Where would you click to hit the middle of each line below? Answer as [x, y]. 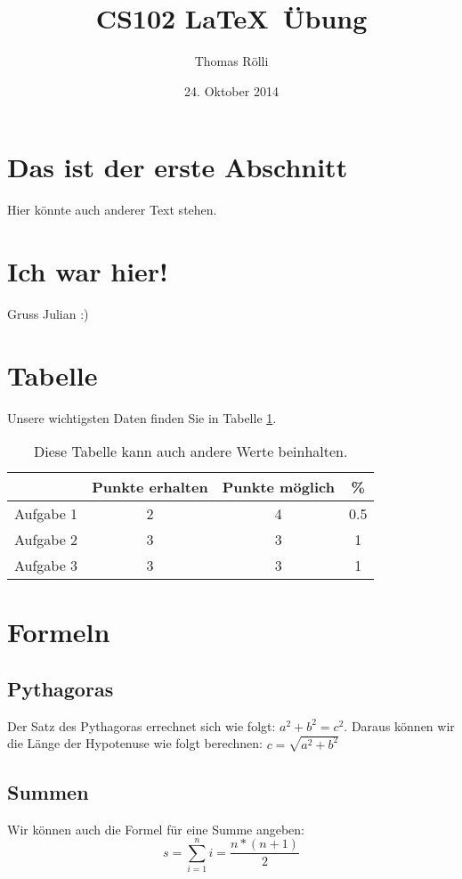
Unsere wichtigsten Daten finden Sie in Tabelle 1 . [142, 417]
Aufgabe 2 [46, 540]
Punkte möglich [278, 487]
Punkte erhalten [150, 487]
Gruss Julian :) [48, 313]
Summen [48, 791]
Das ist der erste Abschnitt [178, 167]
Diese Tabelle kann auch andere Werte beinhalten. [190, 452]
